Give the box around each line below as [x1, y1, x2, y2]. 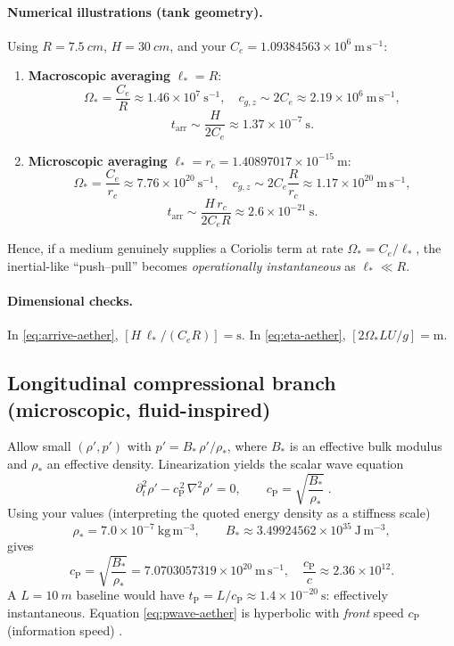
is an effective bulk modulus [289, 437, 442, 455]
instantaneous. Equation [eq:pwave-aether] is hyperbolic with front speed [7, 602, 404, 621]
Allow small [7, 437, 71, 455]
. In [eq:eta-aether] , [241, 325, 346, 344]
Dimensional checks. [7, 290, 134, 309]
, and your [169, 36, 227, 54]
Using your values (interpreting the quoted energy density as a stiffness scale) [7, 503, 431, 522]
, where [227, 437, 268, 455]
